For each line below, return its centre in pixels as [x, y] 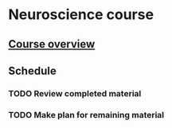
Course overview [52, 44]
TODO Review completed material [75, 93]
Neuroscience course [81, 15]
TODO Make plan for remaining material [86, 114]
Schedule [33, 70]
